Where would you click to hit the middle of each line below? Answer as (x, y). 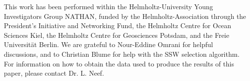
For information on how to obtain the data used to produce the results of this (119, 63)
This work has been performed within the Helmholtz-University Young (109, 6)
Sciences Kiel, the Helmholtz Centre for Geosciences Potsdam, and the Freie (117, 35)
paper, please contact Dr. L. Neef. (54, 73)
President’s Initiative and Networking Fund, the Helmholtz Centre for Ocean (118, 25)
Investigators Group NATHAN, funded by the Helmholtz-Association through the (125, 16)
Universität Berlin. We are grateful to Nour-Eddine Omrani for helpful (109, 44)
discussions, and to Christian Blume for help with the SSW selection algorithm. (122, 54)
